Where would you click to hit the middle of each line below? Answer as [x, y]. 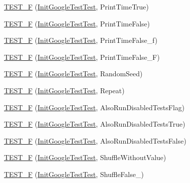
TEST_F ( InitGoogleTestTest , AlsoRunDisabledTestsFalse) [95, 140]
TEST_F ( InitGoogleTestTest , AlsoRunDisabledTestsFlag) [95, 107]
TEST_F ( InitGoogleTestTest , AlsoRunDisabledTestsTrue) [95, 124]
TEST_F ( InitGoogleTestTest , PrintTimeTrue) [77, 6]
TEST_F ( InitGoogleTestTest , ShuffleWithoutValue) [85, 157]
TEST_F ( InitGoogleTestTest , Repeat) [64, 90]
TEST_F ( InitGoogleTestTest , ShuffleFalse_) [74, 174]
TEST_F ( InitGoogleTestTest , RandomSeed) [73, 74]
